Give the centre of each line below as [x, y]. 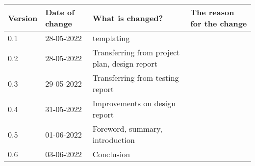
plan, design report [125, 63]
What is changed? [128, 18]
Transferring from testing [136, 78]
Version [23, 18]
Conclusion [111, 154]
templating [111, 38]
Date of [60, 12]
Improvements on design [134, 103]
